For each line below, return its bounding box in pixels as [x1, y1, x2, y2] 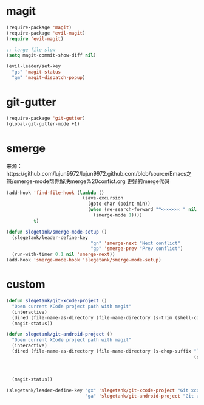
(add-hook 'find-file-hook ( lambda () [6, 190, 104, 196]
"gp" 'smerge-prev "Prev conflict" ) [90, 246, 183, 252]
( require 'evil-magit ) [6, 35, 64, 42]
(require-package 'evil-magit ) [6, 30, 86, 36]
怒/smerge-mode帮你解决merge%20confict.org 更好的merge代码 [6, 178, 170, 185]
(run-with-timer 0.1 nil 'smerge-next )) [12, 251, 115, 258]
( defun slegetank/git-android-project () [6, 331, 113, 337]
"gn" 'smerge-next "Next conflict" [90, 240, 181, 246]
